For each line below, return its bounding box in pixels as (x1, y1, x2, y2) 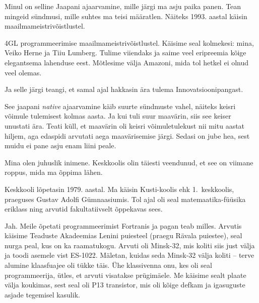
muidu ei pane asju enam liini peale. (5, 140, 116, 151)
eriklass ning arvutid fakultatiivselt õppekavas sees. (5, 204, 163, 214)
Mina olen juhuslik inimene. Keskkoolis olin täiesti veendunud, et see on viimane (5, 157, 253, 167)
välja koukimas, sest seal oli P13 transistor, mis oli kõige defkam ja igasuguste (5, 279, 245, 290)
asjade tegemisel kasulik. (5, 289, 80, 299)
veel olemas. (5, 67, 42, 77)
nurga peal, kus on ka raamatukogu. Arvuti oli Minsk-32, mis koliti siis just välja (5, 240, 255, 250)
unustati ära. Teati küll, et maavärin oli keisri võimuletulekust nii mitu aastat (5, 120, 245, 131)
